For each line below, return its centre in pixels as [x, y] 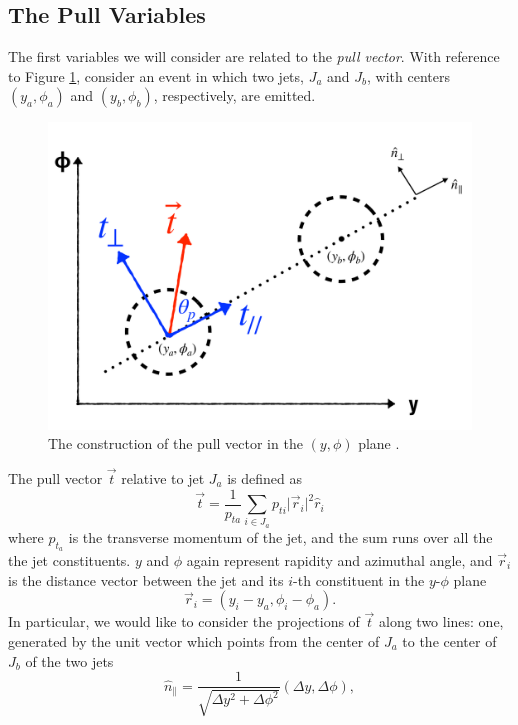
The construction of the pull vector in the [175, 443]
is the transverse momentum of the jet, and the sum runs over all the [280, 536]
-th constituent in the [359, 579]
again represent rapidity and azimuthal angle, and [339, 560]
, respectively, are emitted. [234, 95]
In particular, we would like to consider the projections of [184, 621]
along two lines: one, [441, 621]
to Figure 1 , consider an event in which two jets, [156, 75]
